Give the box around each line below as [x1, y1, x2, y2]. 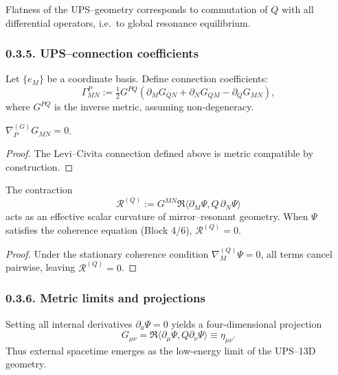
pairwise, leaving [5, 260, 76, 274]
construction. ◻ [5, 159, 74, 173]
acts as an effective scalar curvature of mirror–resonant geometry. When [5, 209, 308, 223]
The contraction [5, 182, 73, 197]
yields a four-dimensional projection [171, 316, 322, 330]
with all [281, 2, 314, 16]
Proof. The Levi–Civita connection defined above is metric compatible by [5, 146, 313, 160]
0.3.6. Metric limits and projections [5, 289, 205, 306]
